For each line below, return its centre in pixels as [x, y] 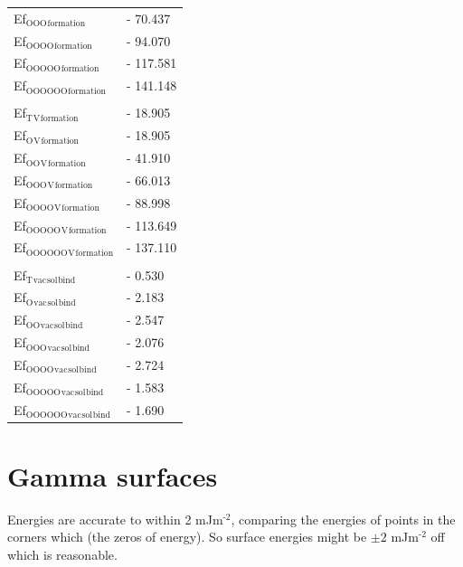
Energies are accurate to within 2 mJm [115, 519]
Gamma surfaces [113, 475]
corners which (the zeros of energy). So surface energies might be [187, 537]
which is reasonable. [62, 554]
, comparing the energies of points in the [343, 519]
